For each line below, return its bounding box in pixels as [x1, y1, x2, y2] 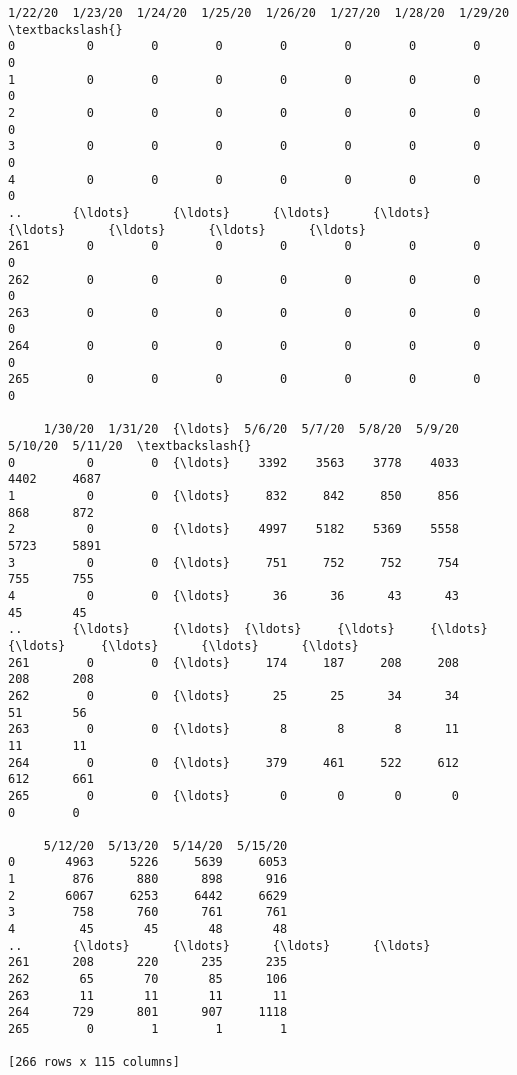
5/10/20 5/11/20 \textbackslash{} [8, 439, 252, 454]
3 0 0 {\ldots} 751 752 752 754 [8, 555, 460, 570]
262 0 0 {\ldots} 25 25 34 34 [8, 688, 460, 703]
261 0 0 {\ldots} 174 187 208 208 [8, 655, 460, 670]
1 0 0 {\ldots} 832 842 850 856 [8, 489, 460, 504]
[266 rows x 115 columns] [8, 1055, 180, 1070]
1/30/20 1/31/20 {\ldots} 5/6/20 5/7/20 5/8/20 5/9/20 [43, 422, 460, 437]
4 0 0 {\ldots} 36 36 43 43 [8, 588, 460, 603]
